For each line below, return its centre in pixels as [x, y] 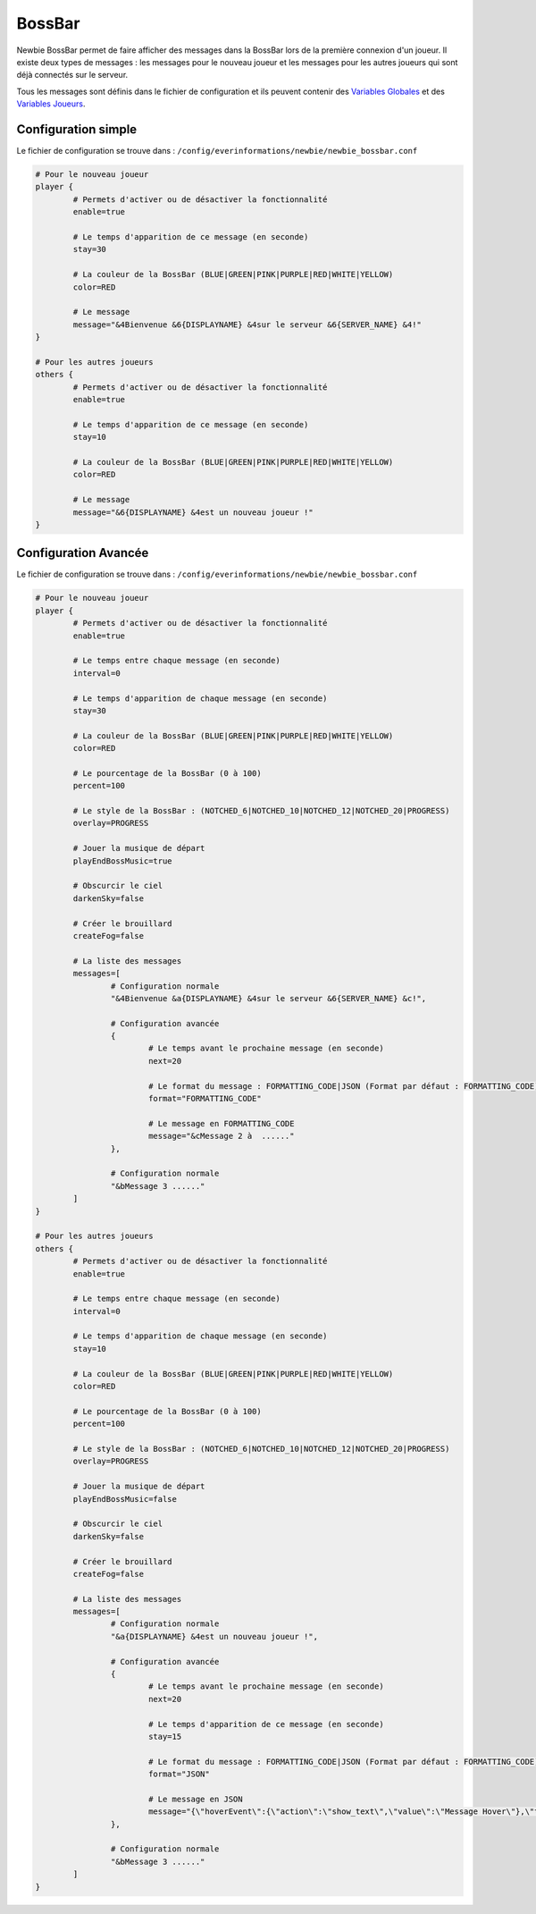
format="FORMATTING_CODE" [205, 1099]
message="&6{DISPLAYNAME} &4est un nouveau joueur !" [193, 512]
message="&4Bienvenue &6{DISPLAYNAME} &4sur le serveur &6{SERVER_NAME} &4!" [247, 325]
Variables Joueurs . [51, 104]
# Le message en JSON [195, 1799]
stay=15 [165, 1736]
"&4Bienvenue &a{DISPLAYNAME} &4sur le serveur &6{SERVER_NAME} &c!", [268, 998]
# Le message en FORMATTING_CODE [221, 1123]
